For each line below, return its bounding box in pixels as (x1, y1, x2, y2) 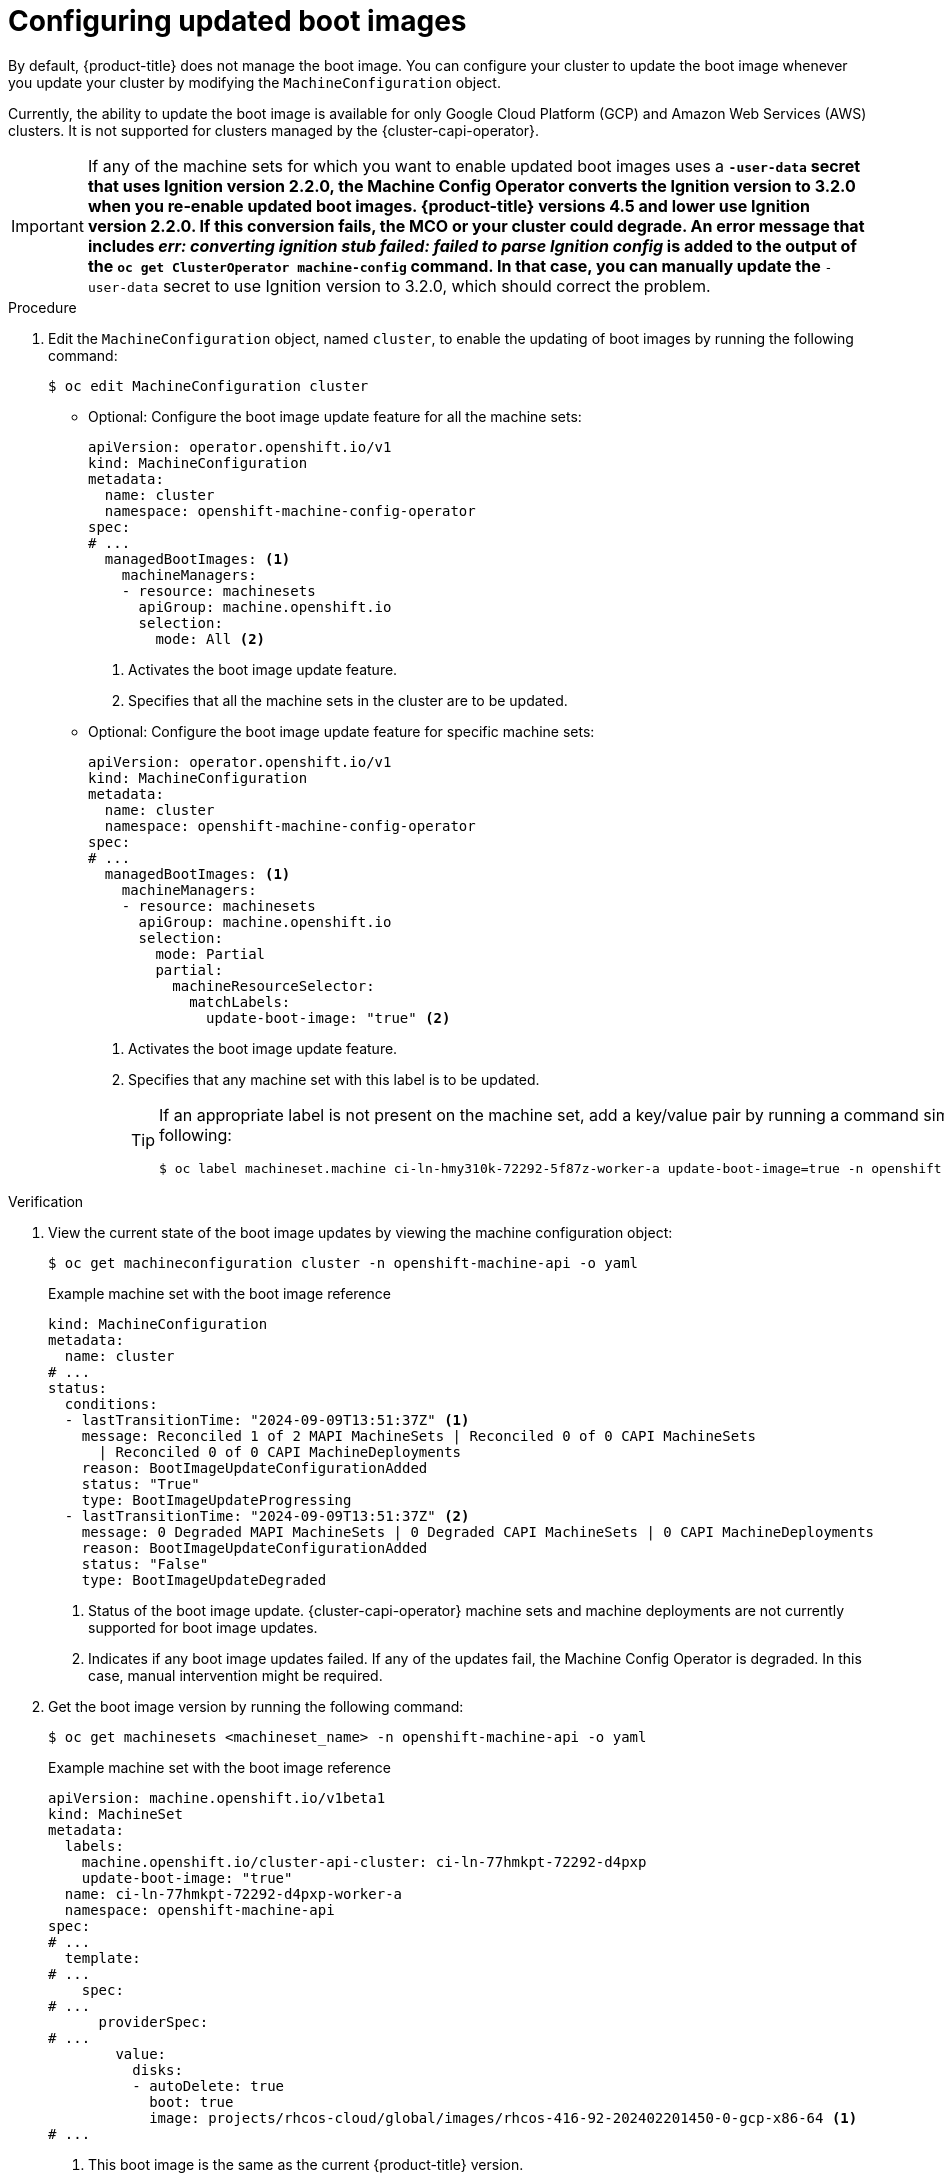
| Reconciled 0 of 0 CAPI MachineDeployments (98, 1443, 462, 1460)
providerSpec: (98, 2013, 209, 2030)
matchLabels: (189, 993, 291, 1010)
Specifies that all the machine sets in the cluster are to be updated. (128, 691, 568, 709)
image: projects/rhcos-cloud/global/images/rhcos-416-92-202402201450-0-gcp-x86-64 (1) (149, 2109, 858, 2126)
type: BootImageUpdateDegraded (81, 1571, 327, 1588)
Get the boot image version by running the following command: (48, 1697, 464, 1715)
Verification (8, 1192, 84, 1210)
